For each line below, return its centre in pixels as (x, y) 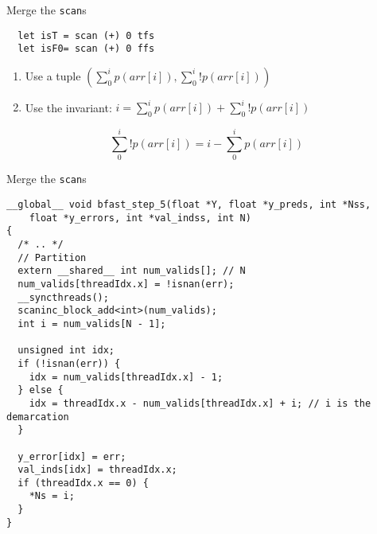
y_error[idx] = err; (72, 456)
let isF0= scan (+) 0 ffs (86, 49)
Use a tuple (53, 75)
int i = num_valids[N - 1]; (92, 324)
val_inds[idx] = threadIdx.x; (97, 470)
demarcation (38, 417)
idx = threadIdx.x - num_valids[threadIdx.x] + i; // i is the (200, 403)
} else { (41, 390)
